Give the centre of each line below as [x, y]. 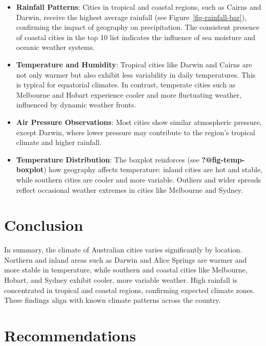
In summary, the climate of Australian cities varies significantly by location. [123, 250]
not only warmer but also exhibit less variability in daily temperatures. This [136, 74]
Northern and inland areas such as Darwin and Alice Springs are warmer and [126, 259]
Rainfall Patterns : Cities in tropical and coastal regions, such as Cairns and [139, 7]
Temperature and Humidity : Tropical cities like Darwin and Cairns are [134, 64]
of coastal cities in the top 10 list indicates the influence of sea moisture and [136, 37]
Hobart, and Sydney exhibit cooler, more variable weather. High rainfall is [121, 280]
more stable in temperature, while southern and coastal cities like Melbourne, [126, 270]
